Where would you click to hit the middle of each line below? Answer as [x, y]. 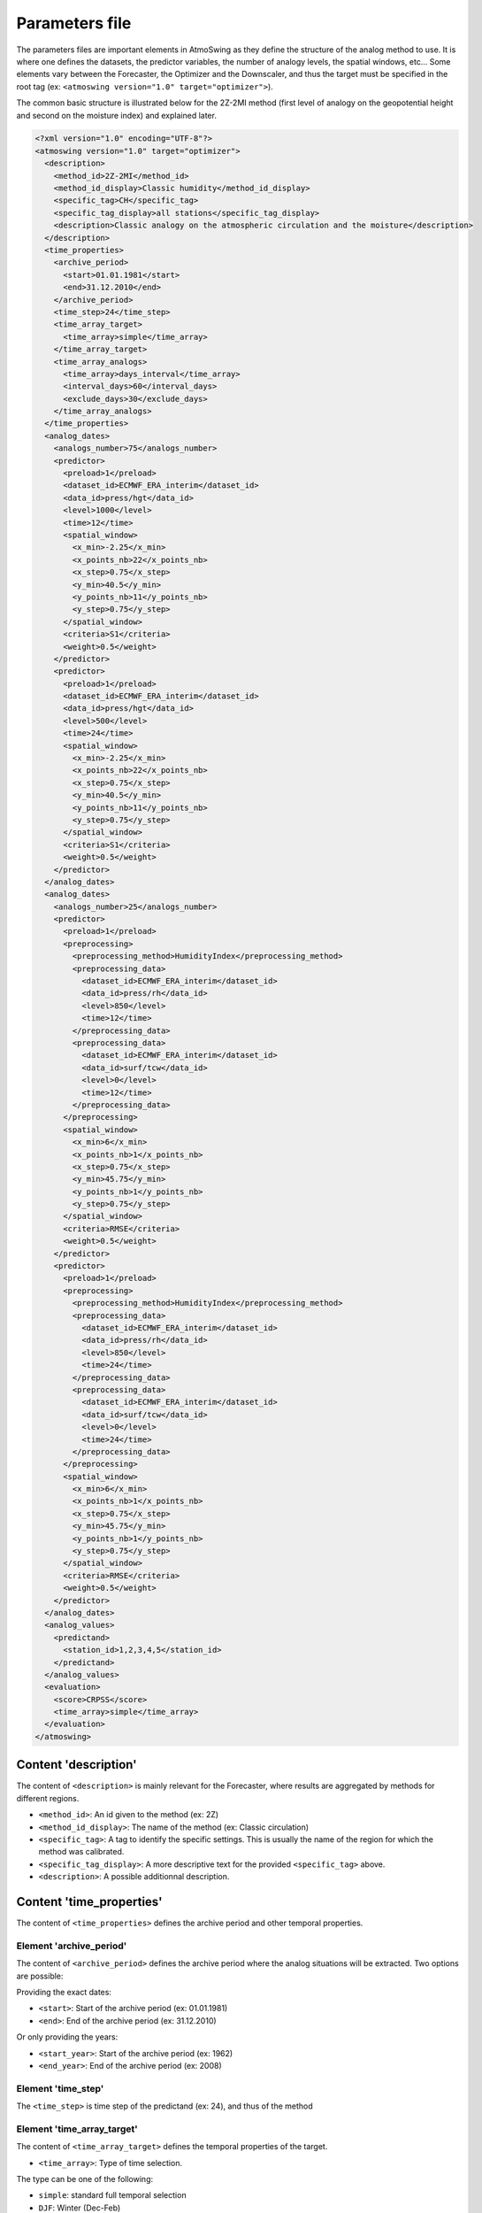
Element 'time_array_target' [77, 2129]
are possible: [40, 1976]
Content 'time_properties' [89, 1902]
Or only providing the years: [67, 2037]
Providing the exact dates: [64, 1992]
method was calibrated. [81, 1852]
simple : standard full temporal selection [112, 2195]
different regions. [48, 1798]
